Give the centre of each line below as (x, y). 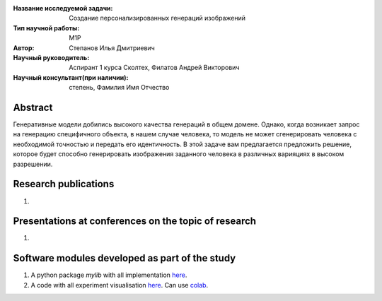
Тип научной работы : (46, 28)
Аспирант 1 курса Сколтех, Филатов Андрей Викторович (154, 68)
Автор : (24, 48)
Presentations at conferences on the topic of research (135, 222)
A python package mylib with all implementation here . (109, 275)
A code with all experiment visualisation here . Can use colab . (120, 285)
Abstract (33, 107)
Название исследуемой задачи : (63, 8)
